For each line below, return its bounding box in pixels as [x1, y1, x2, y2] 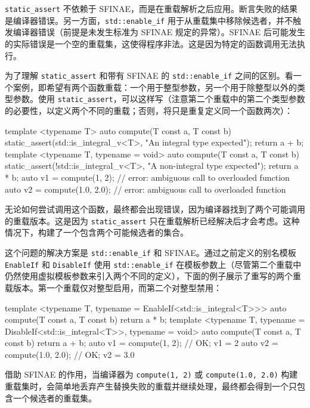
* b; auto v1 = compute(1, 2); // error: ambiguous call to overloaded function [5, 171, 290, 183]
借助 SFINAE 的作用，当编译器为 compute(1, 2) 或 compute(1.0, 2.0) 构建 [5, 368, 298, 381]
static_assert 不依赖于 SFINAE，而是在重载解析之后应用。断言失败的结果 [5, 2, 297, 14]
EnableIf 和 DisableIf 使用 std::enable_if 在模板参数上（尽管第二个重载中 [5, 258, 302, 270]
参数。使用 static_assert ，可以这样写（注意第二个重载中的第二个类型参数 [13, 92, 305, 105]
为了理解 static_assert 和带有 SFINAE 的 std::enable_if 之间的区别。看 [5, 69, 293, 82]
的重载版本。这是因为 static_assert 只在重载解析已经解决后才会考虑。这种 [5, 214, 300, 227]
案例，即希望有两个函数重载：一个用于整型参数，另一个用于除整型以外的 [13, 81, 297, 93]
